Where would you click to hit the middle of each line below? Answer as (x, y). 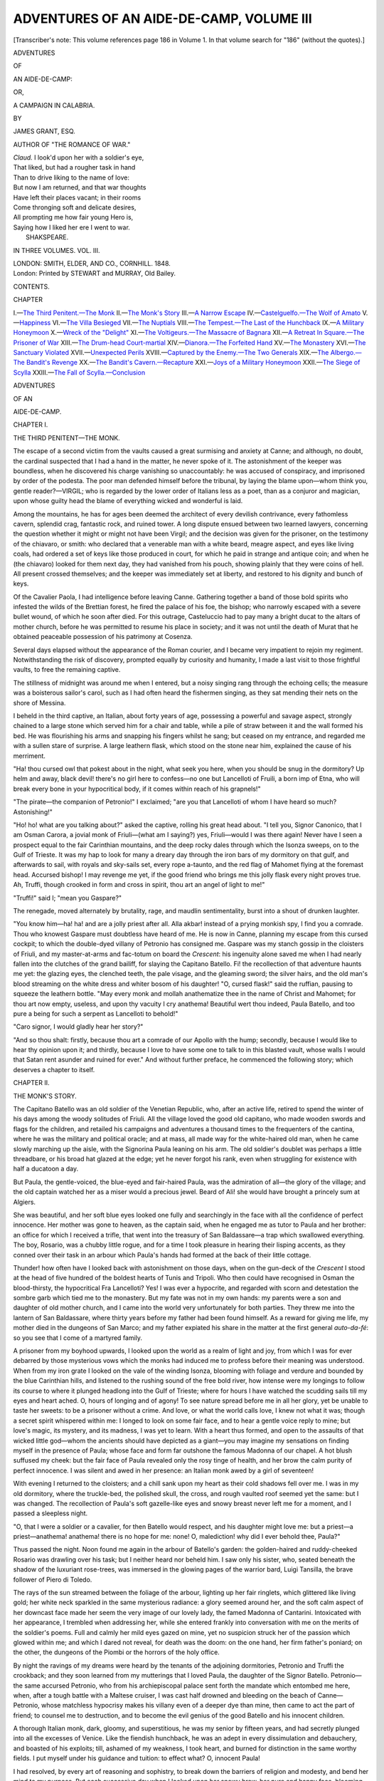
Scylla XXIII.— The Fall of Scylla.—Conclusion (79, 372)
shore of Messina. (39, 702)
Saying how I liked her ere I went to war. (72, 227)
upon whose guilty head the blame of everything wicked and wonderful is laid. (128, 501)
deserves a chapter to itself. (54, 1069)
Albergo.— (346, 353)
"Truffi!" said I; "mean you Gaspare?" (68, 898)
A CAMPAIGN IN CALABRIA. (54, 105)
